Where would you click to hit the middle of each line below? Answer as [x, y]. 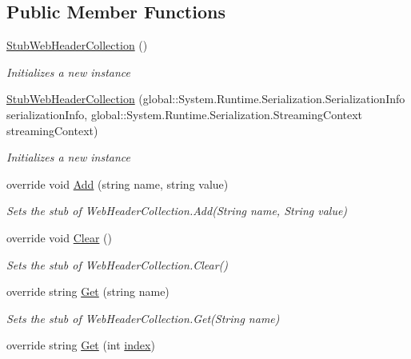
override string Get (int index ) [81, 345]
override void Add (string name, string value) [118, 183]
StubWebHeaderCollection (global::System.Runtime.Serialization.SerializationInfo [206, 99]
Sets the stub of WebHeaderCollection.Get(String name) [143, 318]
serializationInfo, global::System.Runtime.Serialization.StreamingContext [185, 114]
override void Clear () [59, 237]
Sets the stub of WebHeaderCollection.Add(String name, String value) [177, 211]
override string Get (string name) [88, 291]
